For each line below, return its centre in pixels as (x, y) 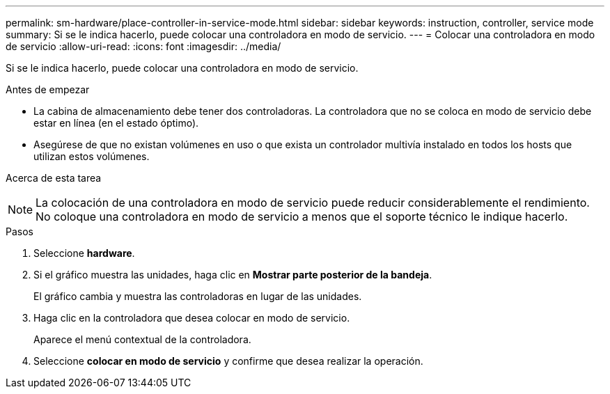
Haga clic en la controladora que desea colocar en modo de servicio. (192, 318)
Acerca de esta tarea (54, 178)
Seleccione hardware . (84, 253)
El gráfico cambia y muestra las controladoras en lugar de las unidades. (198, 296)
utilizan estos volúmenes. (92, 156)
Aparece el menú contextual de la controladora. (142, 339)
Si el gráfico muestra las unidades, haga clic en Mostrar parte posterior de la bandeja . (233, 275)
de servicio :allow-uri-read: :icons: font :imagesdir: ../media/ (143, 46)
